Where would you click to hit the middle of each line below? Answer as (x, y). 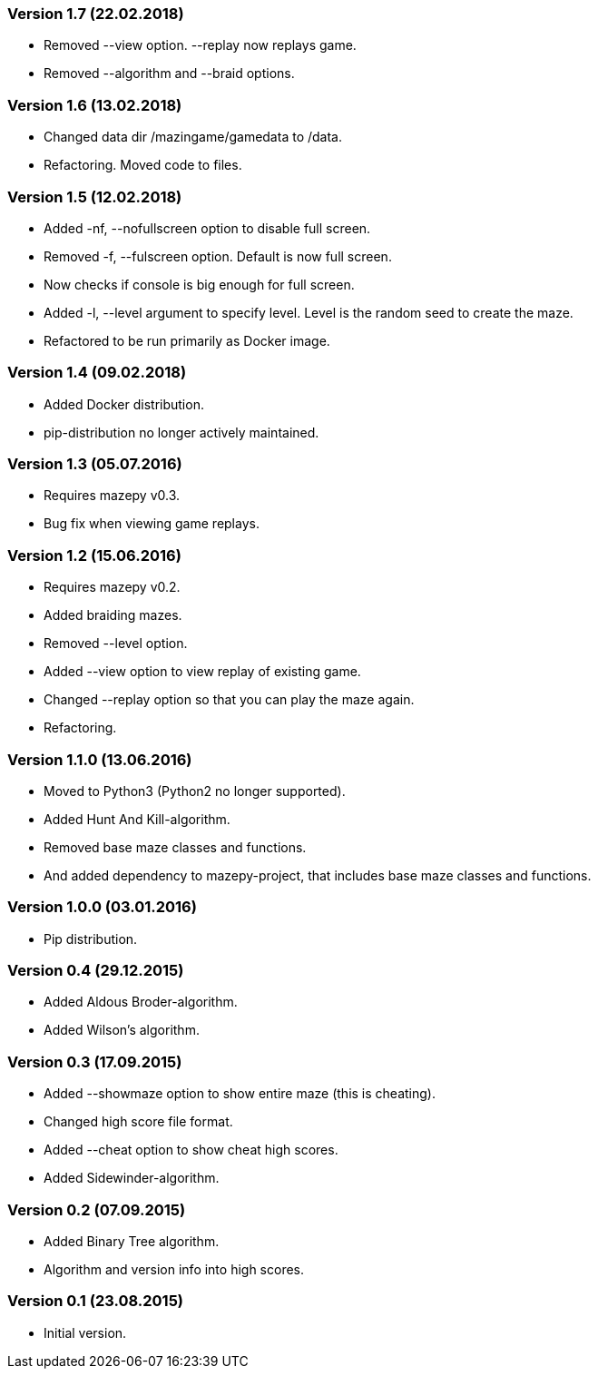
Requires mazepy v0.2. (112, 587)
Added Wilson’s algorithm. (122, 1030)
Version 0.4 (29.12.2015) (96, 970)
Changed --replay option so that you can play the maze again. (229, 700)
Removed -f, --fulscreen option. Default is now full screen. (218, 256)
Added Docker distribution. (124, 404)
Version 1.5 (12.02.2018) (95, 197)
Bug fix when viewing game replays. (152, 524)
